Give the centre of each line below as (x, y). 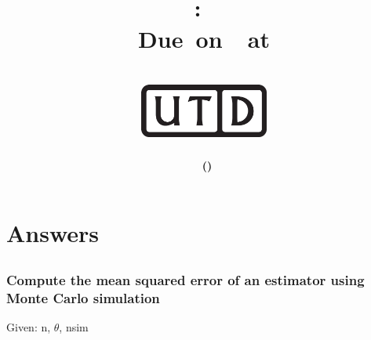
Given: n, (29, 327)
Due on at (204, 38)
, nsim (74, 327)
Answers (53, 232)
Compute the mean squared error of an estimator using (185, 280)
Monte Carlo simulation (83, 298)
